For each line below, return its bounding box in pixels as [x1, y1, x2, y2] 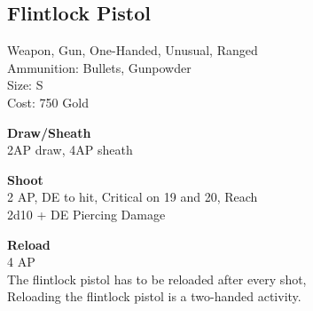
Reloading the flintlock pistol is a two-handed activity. [7, 287, 301, 306]
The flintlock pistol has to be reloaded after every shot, [7, 269, 307, 288]
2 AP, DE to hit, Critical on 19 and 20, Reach [7, 187, 258, 206]
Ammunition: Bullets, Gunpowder [7, 58, 192, 76]
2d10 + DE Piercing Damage [7, 204, 166, 223]
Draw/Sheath [7, 123, 91, 141]
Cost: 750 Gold [7, 92, 89, 111]
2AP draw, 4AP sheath [7, 140, 133, 159]
